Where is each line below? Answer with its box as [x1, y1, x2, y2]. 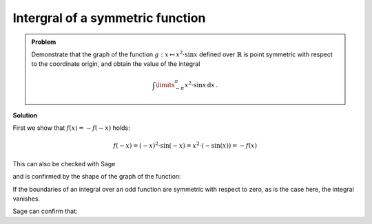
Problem [31, 38, 56, 46]
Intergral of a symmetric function [12, 10, 206, 25]
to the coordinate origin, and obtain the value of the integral [31, 60, 200, 68]
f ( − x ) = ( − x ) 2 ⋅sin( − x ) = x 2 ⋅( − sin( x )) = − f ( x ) [113, 141, 258, 150]
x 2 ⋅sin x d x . [184, 80, 218, 89]
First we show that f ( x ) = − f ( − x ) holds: [12, 124, 130, 132]
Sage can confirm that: [12, 207, 78, 216]
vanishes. [12, 194, 41, 203]
